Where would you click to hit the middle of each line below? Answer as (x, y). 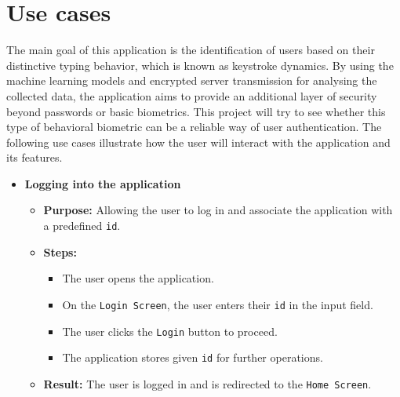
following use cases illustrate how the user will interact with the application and (198, 142)
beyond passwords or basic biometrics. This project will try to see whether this (196, 111)
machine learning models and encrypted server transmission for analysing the (192, 80)
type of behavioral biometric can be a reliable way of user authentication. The (194, 127)
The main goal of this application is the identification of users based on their (191, 50)
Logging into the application (103, 183)
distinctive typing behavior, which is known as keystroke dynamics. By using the (200, 65)
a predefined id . (82, 226)
